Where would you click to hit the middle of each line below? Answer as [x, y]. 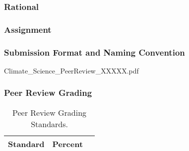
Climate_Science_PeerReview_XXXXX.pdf [71, 70]
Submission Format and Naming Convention [94, 52]
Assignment [28, 29]
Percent [68, 144]
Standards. [49, 124]
